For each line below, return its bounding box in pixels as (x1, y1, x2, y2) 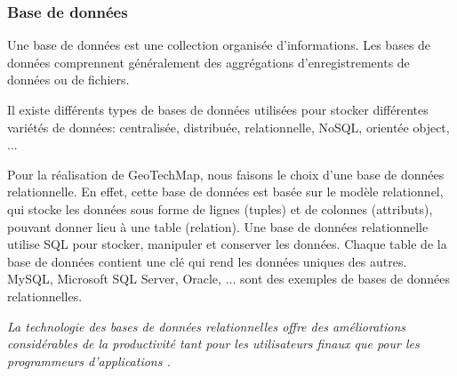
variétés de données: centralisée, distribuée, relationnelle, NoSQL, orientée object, (7, 117, 450, 136)
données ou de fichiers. (7, 70, 130, 89)
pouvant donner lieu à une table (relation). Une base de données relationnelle (7, 217, 429, 236)
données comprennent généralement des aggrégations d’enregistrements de (7, 52, 410, 71)
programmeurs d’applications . (7, 351, 171, 370)
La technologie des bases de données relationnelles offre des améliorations (7, 316, 406, 335)
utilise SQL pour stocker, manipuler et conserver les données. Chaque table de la (7, 235, 447, 253)
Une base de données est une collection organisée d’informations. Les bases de (7, 36, 431, 54)
